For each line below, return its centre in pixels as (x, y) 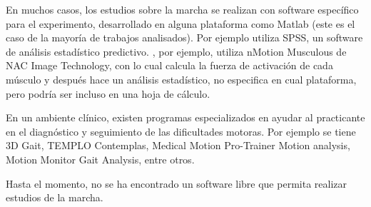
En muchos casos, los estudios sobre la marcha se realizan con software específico (182, 9)
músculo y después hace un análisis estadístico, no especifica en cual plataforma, (181, 79)
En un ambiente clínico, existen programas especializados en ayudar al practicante (185, 117)
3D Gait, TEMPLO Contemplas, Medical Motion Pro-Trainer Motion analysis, (178, 145)
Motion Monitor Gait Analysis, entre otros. (100, 159)
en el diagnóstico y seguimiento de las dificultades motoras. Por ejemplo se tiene (181, 131)
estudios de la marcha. (55, 197)
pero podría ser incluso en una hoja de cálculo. (108, 93)
